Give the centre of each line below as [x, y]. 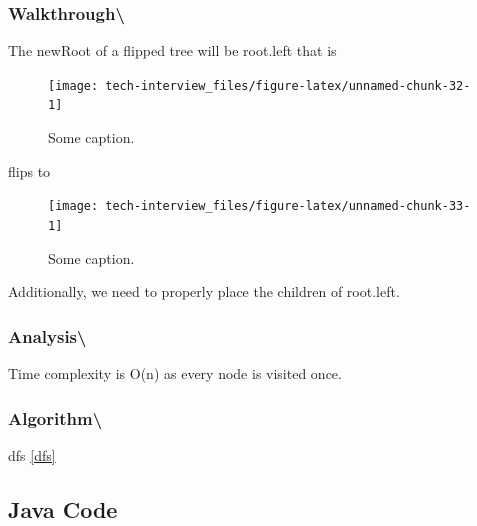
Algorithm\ [55, 417]
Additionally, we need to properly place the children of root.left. [204, 291]
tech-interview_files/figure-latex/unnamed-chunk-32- [288, 85]
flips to [29, 170]
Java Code [63, 508]
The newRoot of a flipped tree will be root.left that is [172, 50]
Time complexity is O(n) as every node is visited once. [175, 373]
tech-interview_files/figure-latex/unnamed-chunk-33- [288, 206]
